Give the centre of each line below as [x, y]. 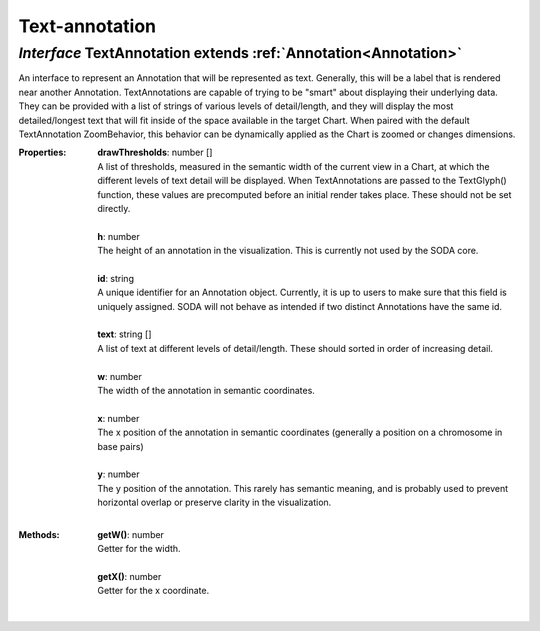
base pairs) [120, 446]
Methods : [39, 534]
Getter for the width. [139, 549]
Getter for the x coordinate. [153, 591]
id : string [116, 278]
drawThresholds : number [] [155, 152]
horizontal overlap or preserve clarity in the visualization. [214, 502]
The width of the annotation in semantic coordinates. [206, 390]
